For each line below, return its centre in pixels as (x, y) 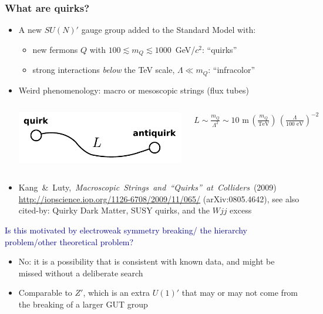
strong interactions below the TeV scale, (104, 70)
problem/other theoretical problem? (69, 241)
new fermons (55, 49)
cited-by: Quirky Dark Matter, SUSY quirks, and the (114, 210)
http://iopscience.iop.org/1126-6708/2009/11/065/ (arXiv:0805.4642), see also (159, 198)
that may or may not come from (240, 293)
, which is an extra (117, 293)
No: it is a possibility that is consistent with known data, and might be (147, 261)
